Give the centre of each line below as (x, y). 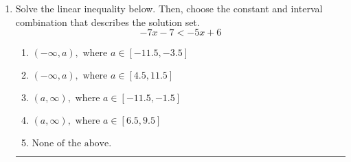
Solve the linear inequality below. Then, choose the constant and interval (169, 8)
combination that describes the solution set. (107, 22)
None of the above (70, 144)
